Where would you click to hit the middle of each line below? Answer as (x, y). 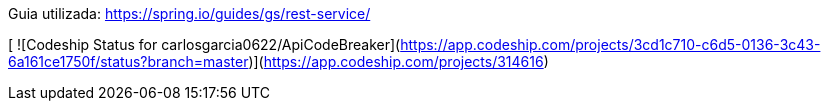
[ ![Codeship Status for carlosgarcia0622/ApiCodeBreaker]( (204, 44)
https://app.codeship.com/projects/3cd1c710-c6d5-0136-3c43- (610, 44)
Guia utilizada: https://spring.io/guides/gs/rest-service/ (189, 13)
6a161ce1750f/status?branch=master (128, 61)
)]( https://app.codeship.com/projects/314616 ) (398, 61)
